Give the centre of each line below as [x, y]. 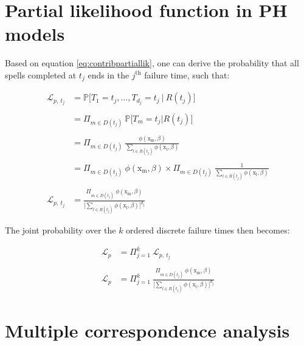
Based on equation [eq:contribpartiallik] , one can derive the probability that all [152, 63]
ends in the [109, 74]
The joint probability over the [60, 230]
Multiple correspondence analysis [147, 330]
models [35, 34]
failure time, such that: [187, 74]
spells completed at [41, 74]
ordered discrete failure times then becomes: [208, 230]
